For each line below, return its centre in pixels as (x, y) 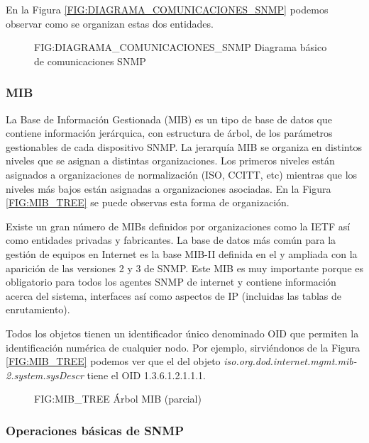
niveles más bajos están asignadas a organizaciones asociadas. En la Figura (169, 188)
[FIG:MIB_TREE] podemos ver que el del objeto (113, 361)
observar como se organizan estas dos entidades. (110, 23)
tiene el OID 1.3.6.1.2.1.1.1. (146, 375)
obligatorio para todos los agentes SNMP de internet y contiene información (171, 282)
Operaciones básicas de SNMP (95, 430)
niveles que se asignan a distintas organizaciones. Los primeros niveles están (170, 161)
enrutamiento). (38, 309)
